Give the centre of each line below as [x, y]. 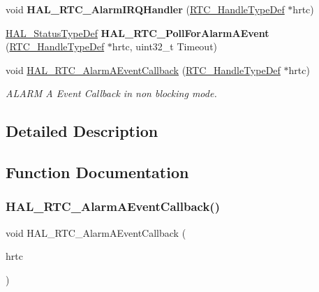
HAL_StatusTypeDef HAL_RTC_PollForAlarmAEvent [138, 32]
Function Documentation [97, 172]
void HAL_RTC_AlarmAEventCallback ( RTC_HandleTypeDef [143, 70]
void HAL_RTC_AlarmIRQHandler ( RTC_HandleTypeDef [145, 9]
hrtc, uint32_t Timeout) [165, 46]
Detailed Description [82, 131]
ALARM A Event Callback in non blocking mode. [111, 93]
